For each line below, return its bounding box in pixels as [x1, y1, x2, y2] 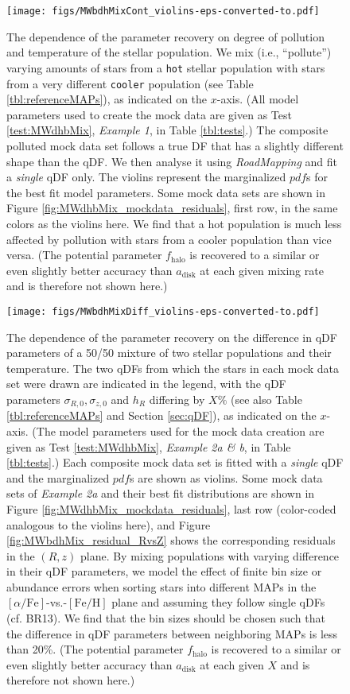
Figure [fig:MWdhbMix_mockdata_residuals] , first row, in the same [6, 200, 338, 216]
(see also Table [231, 390, 302, 407]
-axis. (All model [216, 91, 299, 107]
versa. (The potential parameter [6, 246, 162, 263]
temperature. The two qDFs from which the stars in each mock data [6, 359, 340, 376]
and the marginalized [6, 469, 110, 486]
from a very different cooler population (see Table [6, 75, 254, 91]
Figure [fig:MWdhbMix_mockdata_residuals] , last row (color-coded [6, 500, 336, 517]
